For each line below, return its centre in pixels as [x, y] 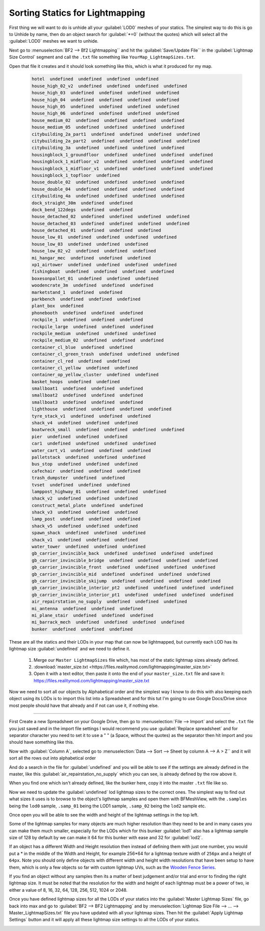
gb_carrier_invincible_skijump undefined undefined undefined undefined [126, 581]
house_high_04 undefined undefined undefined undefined [106, 100]
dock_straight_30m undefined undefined [82, 203]
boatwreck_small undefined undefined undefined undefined [108, 430]
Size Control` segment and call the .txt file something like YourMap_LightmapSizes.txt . [102, 57]
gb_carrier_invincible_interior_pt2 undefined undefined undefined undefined [133, 588]
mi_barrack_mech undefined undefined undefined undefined [108, 622]
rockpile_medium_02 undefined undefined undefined [98, 340]
